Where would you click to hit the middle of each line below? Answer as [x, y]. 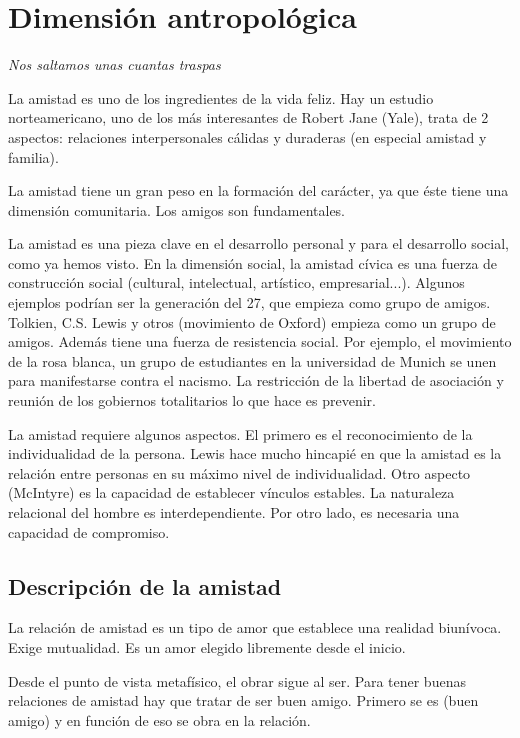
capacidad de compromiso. [89, 531]
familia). [33, 156]
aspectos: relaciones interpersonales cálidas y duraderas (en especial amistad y [247, 136]
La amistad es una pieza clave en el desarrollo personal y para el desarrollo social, [258, 243]
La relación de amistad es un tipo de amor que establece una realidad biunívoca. [255, 627]
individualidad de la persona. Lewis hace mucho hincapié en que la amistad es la [255, 453]
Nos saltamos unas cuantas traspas [114, 64]
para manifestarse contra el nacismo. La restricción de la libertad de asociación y [256, 380]
